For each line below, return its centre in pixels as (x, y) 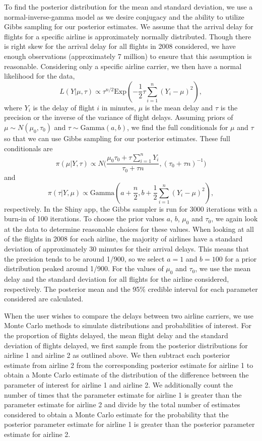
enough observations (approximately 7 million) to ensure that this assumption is (128, 56)
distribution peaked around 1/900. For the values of (84, 268)
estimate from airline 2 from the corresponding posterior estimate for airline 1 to (129, 365)
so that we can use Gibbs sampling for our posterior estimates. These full (117, 138)
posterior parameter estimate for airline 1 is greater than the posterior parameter (129, 424)
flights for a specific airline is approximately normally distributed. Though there (128, 36)
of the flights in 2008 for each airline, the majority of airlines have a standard (123, 239)
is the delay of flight (64, 107)
